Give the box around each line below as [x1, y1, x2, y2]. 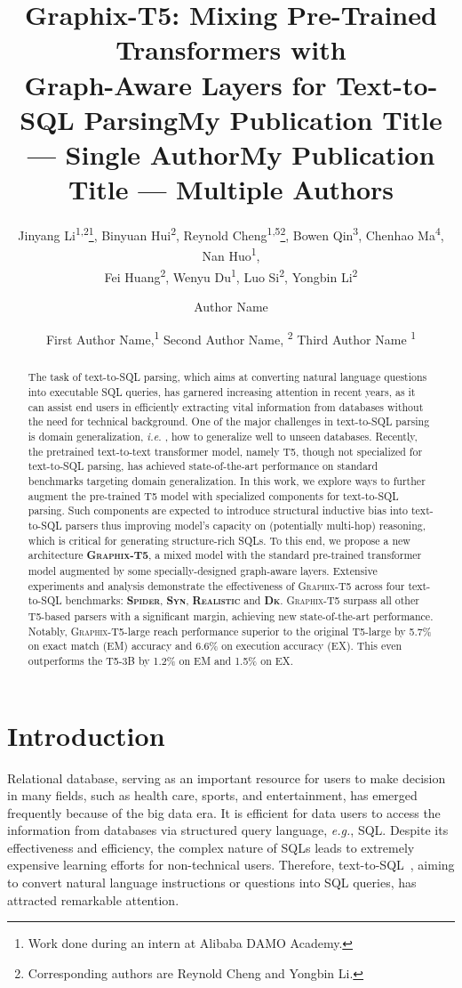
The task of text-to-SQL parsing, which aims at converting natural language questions [28, 369, 427, 385]
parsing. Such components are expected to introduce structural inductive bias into [28, 503, 408, 518]
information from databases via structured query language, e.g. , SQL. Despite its [7, 821, 449, 839]
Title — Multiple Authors [68, 171, 394, 207]
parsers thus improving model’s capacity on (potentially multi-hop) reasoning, [65, 518, 426, 533]
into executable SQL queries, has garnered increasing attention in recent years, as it [28, 385, 416, 400]
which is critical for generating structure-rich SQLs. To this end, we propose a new [28, 532, 410, 547]
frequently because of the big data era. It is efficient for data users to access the [7, 803, 441, 822]
